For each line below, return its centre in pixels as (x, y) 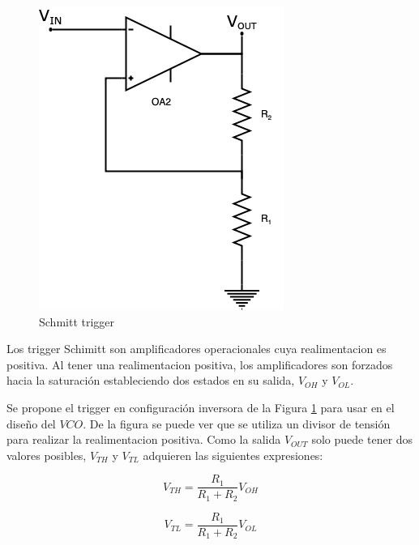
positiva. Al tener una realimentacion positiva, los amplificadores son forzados (200, 364)
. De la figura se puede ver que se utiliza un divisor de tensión (237, 423)
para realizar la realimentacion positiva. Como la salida (144, 439)
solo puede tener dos (362, 439)
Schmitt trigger (77, 321)
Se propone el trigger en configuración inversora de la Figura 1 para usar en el (201, 407)
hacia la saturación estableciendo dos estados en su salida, (151, 380)
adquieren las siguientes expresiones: (233, 455)
